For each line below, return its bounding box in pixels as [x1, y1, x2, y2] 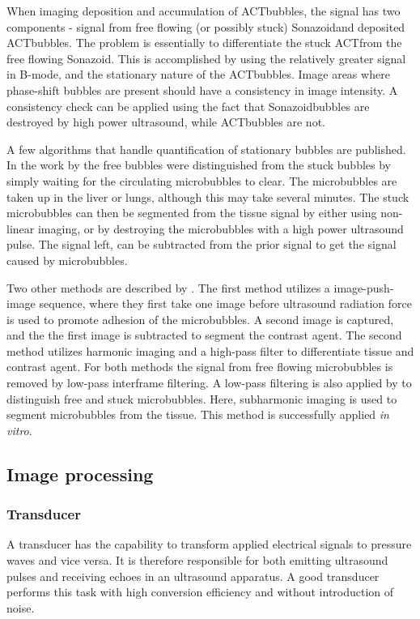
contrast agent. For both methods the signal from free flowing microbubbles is [6, 358, 393, 375]
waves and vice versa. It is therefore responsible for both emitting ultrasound [6, 552, 388, 569]
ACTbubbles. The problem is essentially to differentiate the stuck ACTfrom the [6, 34, 402, 51]
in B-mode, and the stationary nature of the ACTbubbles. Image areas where [6, 66, 390, 83]
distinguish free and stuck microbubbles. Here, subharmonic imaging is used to [6, 390, 397, 407]
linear [6, 220, 35, 237]
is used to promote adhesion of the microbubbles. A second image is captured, [6, 310, 394, 327]
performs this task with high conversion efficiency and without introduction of [6, 583, 394, 600]
